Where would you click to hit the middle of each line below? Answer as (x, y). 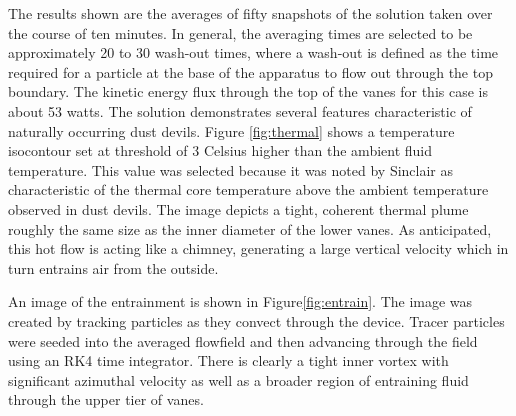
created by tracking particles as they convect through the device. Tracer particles (256, 320)
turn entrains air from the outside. (113, 267)
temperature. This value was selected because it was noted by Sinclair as (231, 169)
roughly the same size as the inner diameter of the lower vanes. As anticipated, (250, 228)
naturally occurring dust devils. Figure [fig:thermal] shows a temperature (231, 130)
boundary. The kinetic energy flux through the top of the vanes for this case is (248, 91)
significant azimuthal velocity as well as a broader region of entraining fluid (238, 379)
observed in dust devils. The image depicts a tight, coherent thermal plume (238, 208)
